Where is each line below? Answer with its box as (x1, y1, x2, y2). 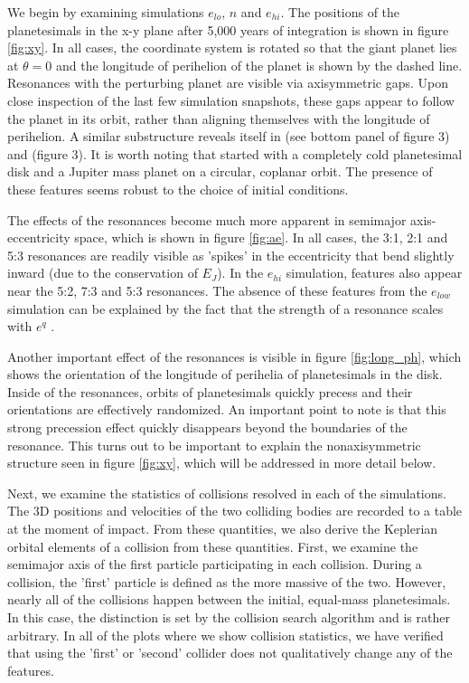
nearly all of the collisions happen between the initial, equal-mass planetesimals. (7, 590, 451, 609)
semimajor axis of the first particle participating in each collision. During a (7, 555, 422, 574)
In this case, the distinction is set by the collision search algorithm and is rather (7, 608, 450, 626)
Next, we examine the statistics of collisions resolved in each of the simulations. (7, 483, 446, 502)
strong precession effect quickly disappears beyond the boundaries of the (7, 418, 408, 437)
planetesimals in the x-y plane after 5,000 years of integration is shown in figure (7, 20, 449, 39)
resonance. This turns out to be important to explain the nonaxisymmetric (7, 435, 421, 454)
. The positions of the (280, 3, 400, 21)
